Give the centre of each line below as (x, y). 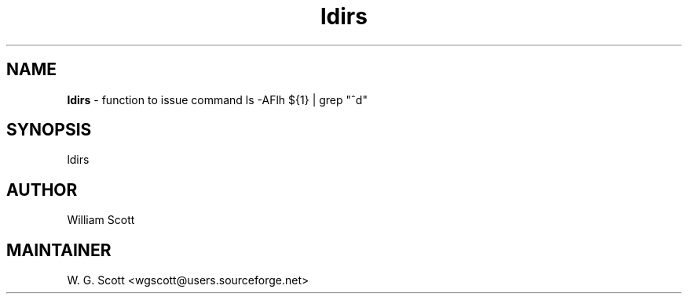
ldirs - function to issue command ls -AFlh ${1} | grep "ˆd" (217, 99)
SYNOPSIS (49, 130)
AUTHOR (42, 190)
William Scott (101, 220)
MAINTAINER (59, 250)
